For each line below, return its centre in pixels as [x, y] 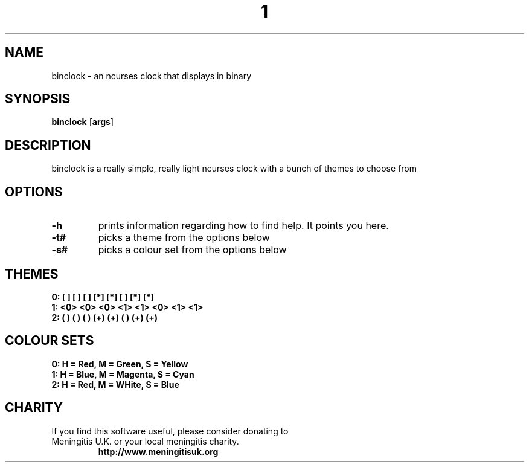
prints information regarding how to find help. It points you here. [243, 226]
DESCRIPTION [48, 145]
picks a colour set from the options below [192, 250]
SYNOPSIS [38, 99]
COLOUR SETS [50, 341]
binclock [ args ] [83, 122]
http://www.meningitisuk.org [158, 451]
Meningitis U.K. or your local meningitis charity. [145, 441]
